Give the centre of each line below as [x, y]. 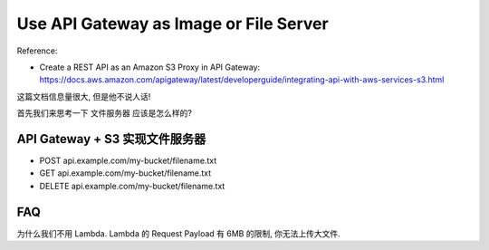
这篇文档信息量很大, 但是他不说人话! [84, 96]
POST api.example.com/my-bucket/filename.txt [128, 161]
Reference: [37, 51]
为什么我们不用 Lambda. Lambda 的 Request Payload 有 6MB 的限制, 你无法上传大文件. [178, 233]
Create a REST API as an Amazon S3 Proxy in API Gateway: [150, 67]
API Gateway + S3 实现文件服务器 [111, 139]
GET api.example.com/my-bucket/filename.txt [125, 173]
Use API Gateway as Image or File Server [173, 24]
